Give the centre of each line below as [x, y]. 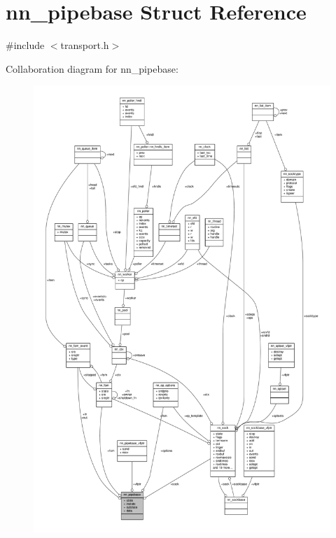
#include [25, 45]
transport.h [85, 45]
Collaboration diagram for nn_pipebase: [92, 68]
